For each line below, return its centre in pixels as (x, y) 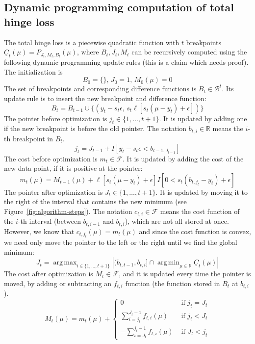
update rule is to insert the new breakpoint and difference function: (105, 98)
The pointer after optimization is (53, 192)
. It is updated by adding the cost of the (183, 158)
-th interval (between (49, 221)
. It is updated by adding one (203, 118)
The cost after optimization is (49, 274)
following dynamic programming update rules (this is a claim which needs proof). (126, 62)
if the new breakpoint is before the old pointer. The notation (95, 128)
